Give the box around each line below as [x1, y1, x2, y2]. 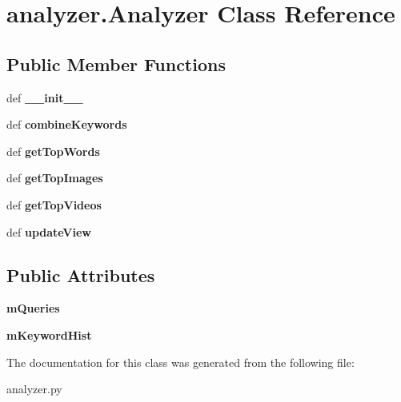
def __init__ [6, 89, 83, 105]
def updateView [6, 223, 92, 240]
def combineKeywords [6, 116, 127, 133]
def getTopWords [6, 142, 100, 159]
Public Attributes [6, 262, 155, 287]
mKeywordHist [6, 326, 92, 343]
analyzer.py [6, 380, 62, 397]
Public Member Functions [6, 51, 226, 76]
